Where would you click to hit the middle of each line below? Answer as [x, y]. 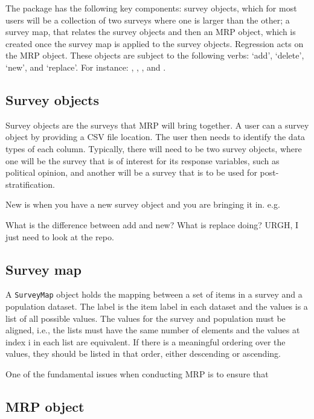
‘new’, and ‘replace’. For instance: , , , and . [86, 67]
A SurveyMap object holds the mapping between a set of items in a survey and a [154, 294]
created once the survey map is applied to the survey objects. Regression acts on [155, 43]
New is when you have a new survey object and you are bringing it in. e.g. [143, 204]
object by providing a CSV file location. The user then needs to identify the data [155, 137]
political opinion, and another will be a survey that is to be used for [131, 172]
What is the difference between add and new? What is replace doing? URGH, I [152, 224]
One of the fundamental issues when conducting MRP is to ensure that [137, 373]
